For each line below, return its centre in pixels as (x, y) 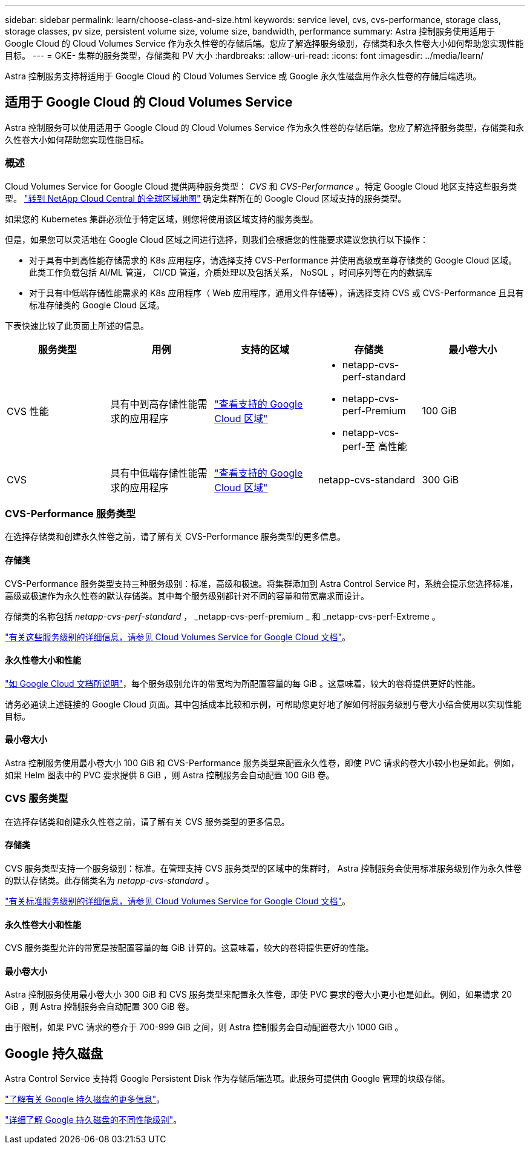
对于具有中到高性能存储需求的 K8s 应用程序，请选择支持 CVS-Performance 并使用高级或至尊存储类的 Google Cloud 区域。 (273, 260)
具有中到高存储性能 (154, 404)
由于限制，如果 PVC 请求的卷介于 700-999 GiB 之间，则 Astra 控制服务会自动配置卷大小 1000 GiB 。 (204, 1027)
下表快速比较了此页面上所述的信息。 (77, 325)
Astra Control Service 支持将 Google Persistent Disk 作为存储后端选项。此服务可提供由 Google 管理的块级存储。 (227, 1079)
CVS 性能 (28, 411)
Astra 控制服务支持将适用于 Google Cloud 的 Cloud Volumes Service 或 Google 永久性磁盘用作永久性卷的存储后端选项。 (243, 76)
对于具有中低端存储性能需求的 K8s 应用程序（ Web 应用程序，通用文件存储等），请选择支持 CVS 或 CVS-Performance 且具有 (276, 293)
